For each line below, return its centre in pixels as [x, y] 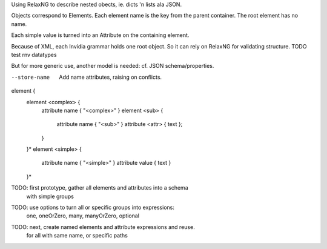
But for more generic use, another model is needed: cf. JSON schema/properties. [113, 66]
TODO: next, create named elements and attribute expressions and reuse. [103, 227]
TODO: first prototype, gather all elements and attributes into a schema [100, 188]
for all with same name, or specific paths [77, 236]
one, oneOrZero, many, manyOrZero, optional [83, 216]
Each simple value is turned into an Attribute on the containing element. [100, 35]
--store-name [31, 77]
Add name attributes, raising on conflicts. [111, 77]
